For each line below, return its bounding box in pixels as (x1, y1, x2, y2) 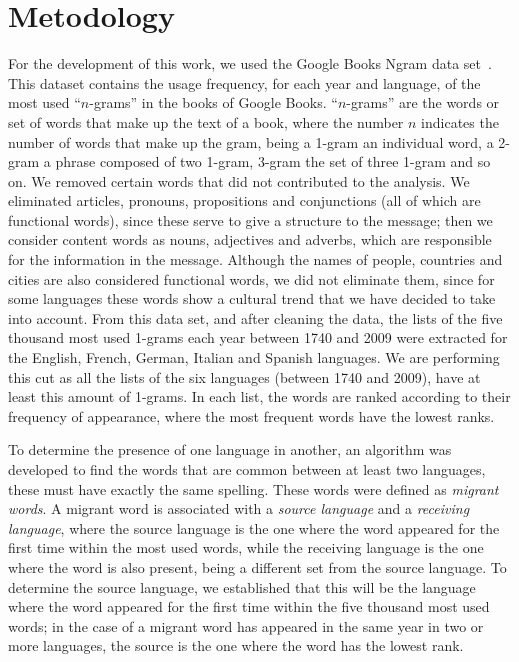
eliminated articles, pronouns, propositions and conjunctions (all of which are (8, 190, 481, 211)
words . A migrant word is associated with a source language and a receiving (8, 498, 470, 519)
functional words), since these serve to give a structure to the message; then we (8, 209, 493, 230)
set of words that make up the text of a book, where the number (8, 111, 404, 132)
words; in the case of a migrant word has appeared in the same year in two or (8, 615, 484, 636)
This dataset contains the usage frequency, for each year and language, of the (8, 72, 481, 93)
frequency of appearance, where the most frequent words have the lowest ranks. (8, 405, 495, 426)
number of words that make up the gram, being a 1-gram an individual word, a (8, 131, 494, 152)
